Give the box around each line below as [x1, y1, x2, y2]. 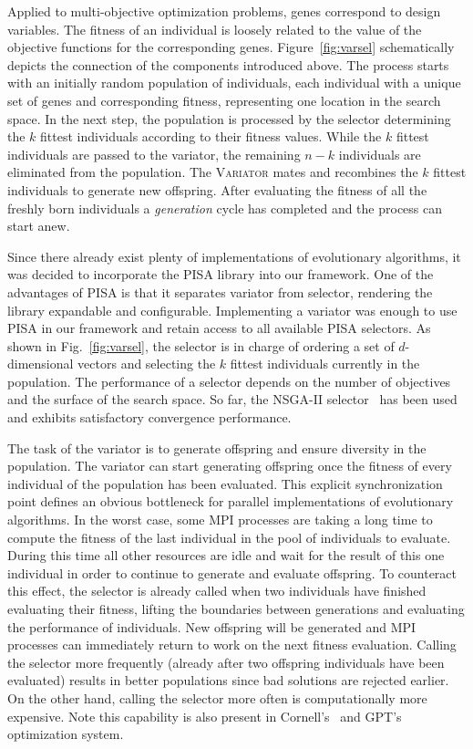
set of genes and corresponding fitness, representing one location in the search [7, 90, 441, 109]
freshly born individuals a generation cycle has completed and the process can [7, 198, 443, 217]
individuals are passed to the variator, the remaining [7, 144, 301, 163]
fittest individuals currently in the [230, 354, 420, 373]
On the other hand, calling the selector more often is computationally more [7, 688, 427, 707]
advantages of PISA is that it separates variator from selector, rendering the [7, 282, 433, 301]
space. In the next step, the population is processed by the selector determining [7, 109, 451, 128]
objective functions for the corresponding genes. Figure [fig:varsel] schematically [7, 37, 455, 57]
